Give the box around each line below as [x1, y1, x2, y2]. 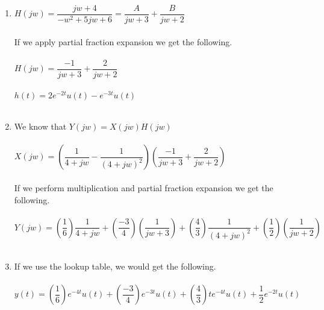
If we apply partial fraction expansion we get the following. [14, 35, 232, 48]
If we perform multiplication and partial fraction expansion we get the [14, 181, 273, 194]
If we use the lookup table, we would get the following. [14, 260, 216, 273]
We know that [14, 120, 67, 133]
